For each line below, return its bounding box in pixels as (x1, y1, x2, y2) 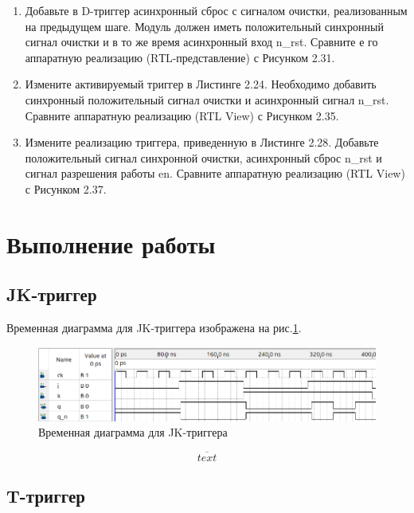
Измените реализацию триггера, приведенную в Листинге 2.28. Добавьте (25, 134, 379, 151)
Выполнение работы (6, 227, 216, 260)
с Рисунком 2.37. (25, 180, 107, 197)
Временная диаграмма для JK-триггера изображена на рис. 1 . (6, 319, 302, 336)
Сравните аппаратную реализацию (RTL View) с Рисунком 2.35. (25, 107, 339, 123)
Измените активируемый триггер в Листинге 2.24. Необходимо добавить (25, 76, 377, 92)
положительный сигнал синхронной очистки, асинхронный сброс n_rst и (25, 149, 382, 166)
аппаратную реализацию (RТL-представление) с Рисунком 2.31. (25, 49, 335, 65)
